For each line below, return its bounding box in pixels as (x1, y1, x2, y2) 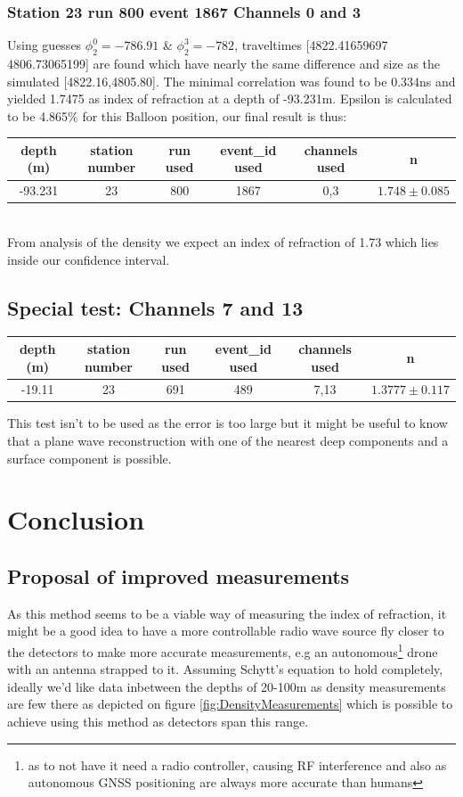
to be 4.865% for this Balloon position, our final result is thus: (7, 106, 347, 125)
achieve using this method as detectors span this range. (7, 712, 309, 731)
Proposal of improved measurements (7, 562, 350, 589)
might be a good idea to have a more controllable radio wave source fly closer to (7, 621, 444, 640)
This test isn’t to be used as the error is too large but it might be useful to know (7, 414, 448, 432)
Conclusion (7, 501, 145, 538)
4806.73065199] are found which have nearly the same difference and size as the (7, 54, 441, 73)
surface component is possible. (7, 448, 172, 467)
